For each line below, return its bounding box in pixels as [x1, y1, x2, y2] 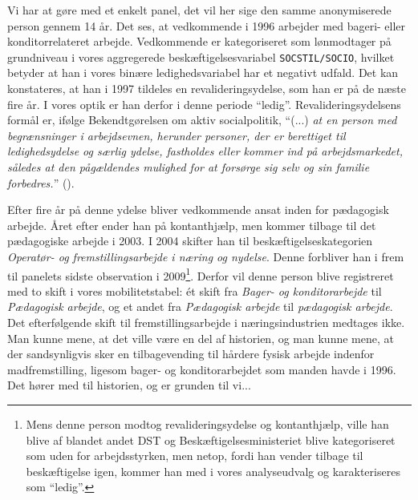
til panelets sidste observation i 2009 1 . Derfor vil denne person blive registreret [7, 264, 394, 284]
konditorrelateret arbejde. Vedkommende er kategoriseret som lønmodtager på [7, 33, 392, 50]
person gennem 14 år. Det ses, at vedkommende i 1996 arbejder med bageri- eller [7, 17, 406, 34]
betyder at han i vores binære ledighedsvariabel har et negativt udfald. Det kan [7, 64, 399, 81]
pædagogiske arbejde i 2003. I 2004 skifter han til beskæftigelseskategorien [7, 232, 373, 249]
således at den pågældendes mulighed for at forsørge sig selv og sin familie [7, 159, 370, 175]
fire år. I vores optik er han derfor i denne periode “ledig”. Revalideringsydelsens [7, 95, 401, 112]
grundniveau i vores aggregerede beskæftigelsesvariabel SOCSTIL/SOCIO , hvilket [7, 48, 395, 65]
